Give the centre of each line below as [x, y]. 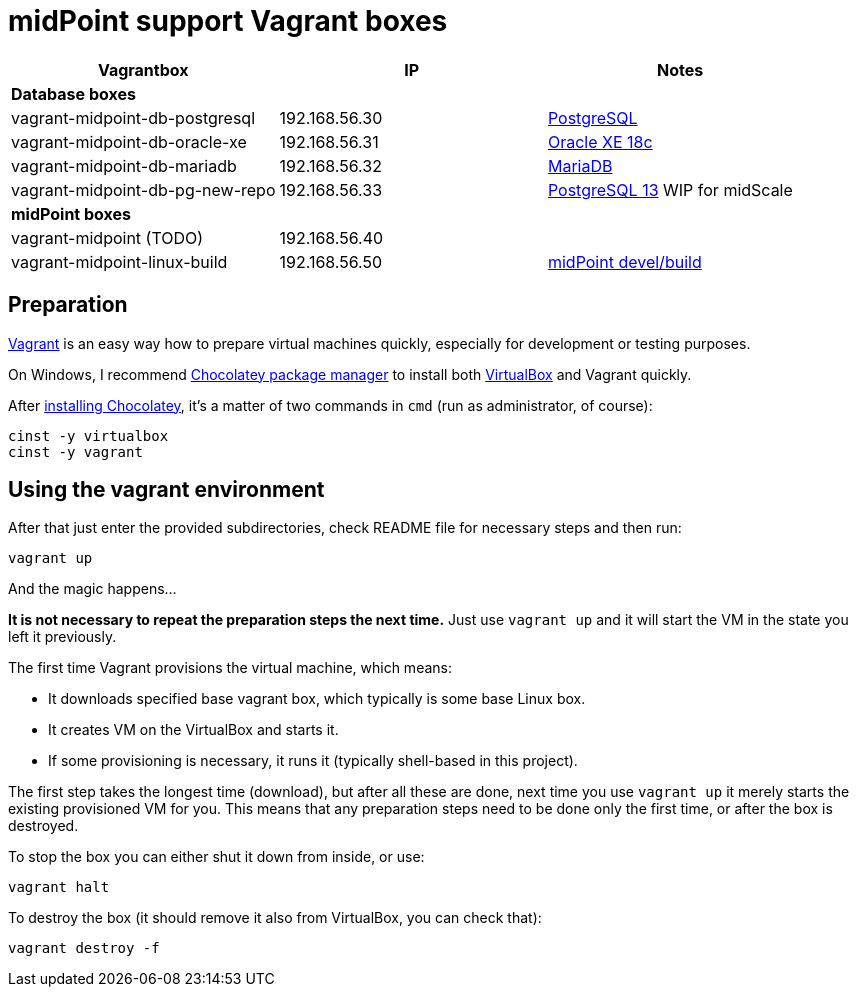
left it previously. [62, 637]
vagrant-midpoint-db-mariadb [124, 165]
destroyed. [43, 826]
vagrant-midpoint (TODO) [107, 237]
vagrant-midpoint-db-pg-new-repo [143, 189]
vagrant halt [59, 887]
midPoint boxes [71, 213]
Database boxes [73, 93]
